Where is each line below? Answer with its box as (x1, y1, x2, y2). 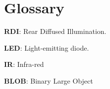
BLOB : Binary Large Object (4, 75, 93, 86)
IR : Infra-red (4, 59, 44, 69)
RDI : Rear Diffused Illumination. (4, 26, 107, 36)
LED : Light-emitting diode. (4, 42, 89, 53)
